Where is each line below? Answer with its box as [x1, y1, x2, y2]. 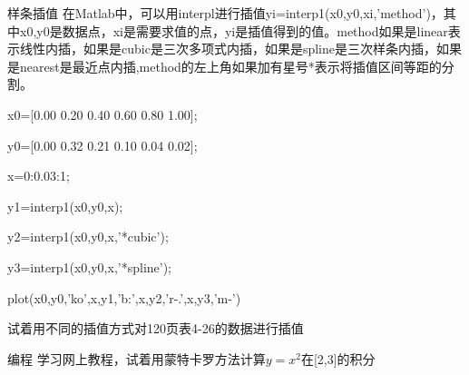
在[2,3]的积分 [300, 349, 376, 368]
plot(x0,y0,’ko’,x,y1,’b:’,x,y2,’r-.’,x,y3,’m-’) [7, 288, 241, 307]
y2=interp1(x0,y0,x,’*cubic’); [7, 227, 169, 246]
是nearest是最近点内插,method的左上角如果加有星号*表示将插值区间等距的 [7, 56, 442, 75]
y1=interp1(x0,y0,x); [7, 196, 123, 215]
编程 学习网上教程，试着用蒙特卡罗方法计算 [7, 349, 266, 368]
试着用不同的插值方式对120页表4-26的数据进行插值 [7, 319, 304, 338]
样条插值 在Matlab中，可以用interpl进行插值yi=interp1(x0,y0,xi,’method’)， [7, 4, 444, 22]
